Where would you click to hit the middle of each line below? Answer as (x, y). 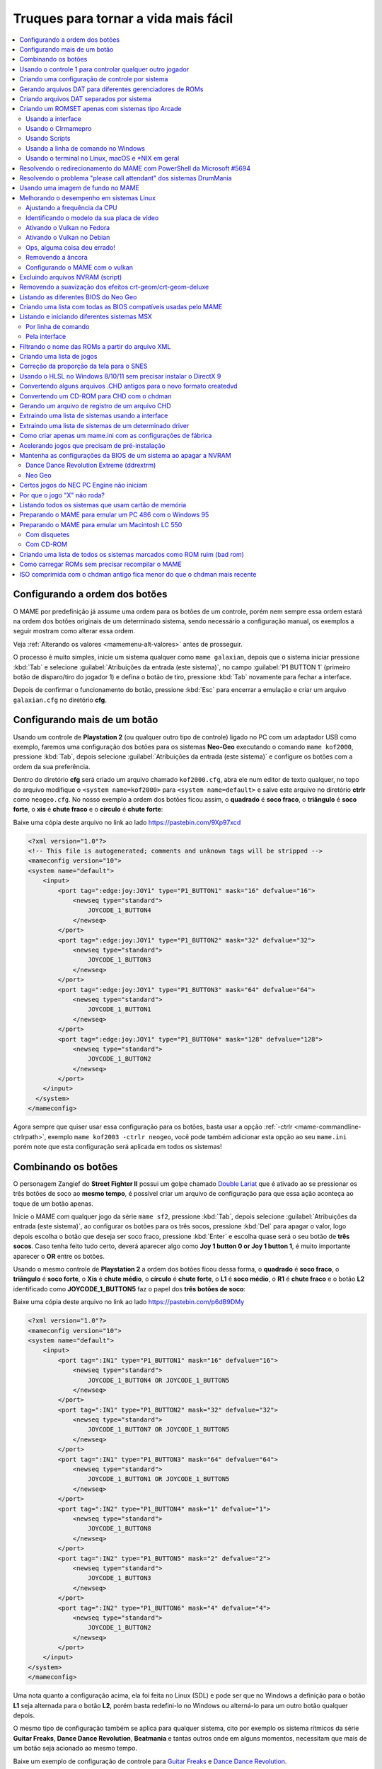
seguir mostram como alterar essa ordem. (74, 631)
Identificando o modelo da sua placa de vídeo (92, 218)
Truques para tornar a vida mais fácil (123, 18)
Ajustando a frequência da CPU (72, 208)
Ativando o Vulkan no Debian (68, 238)
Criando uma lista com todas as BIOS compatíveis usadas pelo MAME (121, 307)
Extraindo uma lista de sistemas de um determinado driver (104, 425)
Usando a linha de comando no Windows (85, 148)
